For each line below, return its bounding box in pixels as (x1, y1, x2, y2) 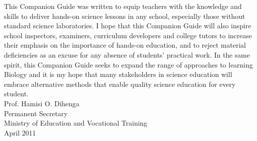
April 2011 (4, 127, 36, 138)
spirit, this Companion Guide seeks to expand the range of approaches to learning (4, 59, 253, 70)
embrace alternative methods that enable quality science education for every (4, 78, 236, 89)
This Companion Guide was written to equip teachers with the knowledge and (4, 1, 242, 11)
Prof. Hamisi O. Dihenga (4, 98, 79, 108)
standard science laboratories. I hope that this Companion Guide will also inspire (4, 20, 252, 31)
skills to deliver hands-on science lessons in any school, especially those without (4, 10, 245, 21)
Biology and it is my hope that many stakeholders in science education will (4, 69, 232, 79)
